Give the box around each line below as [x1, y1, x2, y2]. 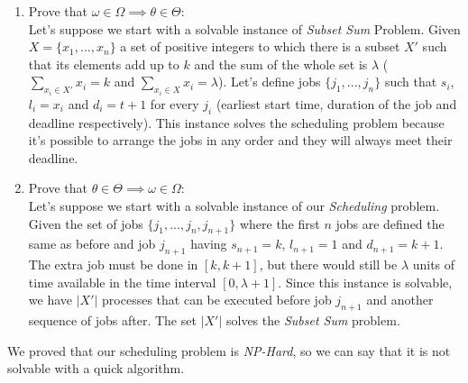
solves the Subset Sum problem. [225, 311, 400, 330]
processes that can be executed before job [102, 290, 332, 309]
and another [366, 290, 434, 309]
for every [150, 94, 199, 113]
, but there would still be [259, 255, 398, 274]
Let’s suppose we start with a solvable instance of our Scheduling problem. [28, 196, 440, 214]
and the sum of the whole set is [194, 54, 368, 73]
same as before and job [28, 234, 156, 253]
